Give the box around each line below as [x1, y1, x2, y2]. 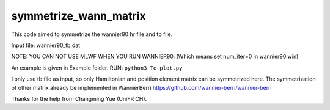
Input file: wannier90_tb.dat [11, 42, 81, 49]
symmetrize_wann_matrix [11, 9, 146, 23]
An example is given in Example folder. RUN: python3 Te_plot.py [11, 64, 183, 71]
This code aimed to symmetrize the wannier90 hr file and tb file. [11, 31, 173, 38]
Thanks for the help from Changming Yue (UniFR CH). [11, 95, 147, 102]
